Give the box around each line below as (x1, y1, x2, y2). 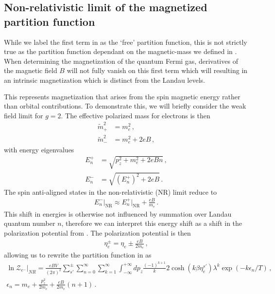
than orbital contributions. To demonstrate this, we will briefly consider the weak (4, 101, 246, 111)
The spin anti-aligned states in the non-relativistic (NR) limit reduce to (4, 186, 217, 197)
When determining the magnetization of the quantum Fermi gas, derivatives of (4, 55, 238, 66)
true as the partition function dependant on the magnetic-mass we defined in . (4, 46, 237, 56)
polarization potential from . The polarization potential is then (4, 228, 191, 238)
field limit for (4, 110, 43, 120)
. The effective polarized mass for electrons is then (61, 110, 210, 120)
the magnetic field (4, 65, 57, 75)
